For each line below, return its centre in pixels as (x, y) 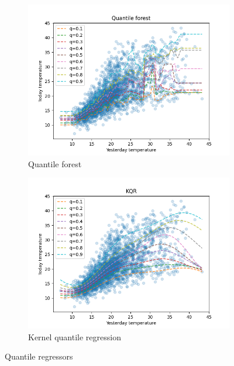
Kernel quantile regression (75, 336)
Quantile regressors (39, 356)
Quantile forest (55, 163)
